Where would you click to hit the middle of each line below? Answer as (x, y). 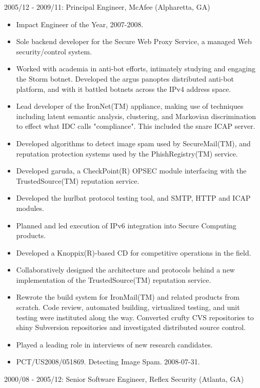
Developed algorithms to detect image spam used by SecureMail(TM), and (133, 143)
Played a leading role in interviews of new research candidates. (114, 344)
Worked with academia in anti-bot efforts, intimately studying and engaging (136, 69)
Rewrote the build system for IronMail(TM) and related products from (128, 297)
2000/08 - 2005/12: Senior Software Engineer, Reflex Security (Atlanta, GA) (124, 379)
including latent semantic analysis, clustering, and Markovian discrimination (136, 116)
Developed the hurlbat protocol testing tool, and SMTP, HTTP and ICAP (133, 198)
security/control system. (54, 51)
